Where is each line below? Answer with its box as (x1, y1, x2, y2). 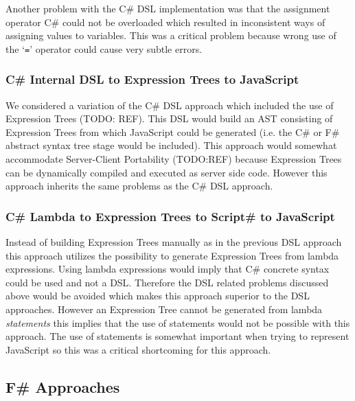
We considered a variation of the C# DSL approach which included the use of (5, 98, 334, 112)
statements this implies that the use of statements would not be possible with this (5, 315, 350, 330)
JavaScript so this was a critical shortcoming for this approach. (5, 342, 271, 356)
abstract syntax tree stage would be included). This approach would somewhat (5, 138, 337, 152)
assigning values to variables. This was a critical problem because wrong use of (5, 28, 336, 43)
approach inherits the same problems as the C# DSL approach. (5, 179, 273, 193)
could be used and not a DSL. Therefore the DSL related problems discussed (5, 275, 329, 289)
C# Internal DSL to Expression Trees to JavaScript (5, 71, 299, 88)
